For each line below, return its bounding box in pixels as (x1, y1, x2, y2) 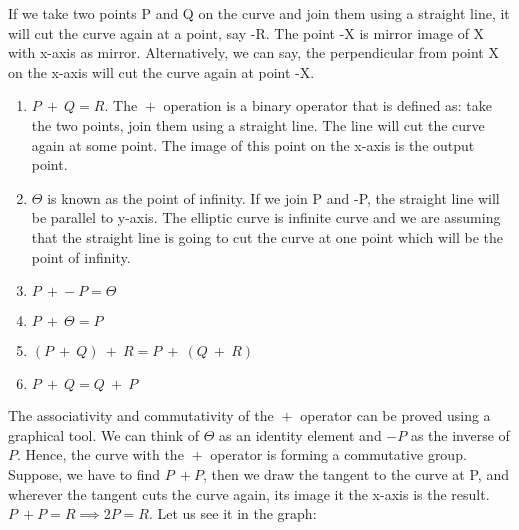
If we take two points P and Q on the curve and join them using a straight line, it (8, 3, 510, 23)
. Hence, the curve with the (17, 444, 184, 465)
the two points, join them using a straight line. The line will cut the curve (31, 114, 485, 135)
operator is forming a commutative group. (210, 444, 467, 465)
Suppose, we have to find (8, 463, 161, 484)
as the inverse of (410, 424, 510, 445)
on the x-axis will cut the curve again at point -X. (8, 61, 315, 82)
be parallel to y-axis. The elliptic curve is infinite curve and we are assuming (31, 207, 501, 228)
